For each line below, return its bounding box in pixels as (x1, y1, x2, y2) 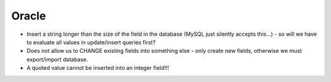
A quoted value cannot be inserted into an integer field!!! (26, 64, 169, 72)
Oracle (11, 9, 46, 22)
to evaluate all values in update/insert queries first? (26, 38, 156, 46)
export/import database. (26, 55, 88, 63)
